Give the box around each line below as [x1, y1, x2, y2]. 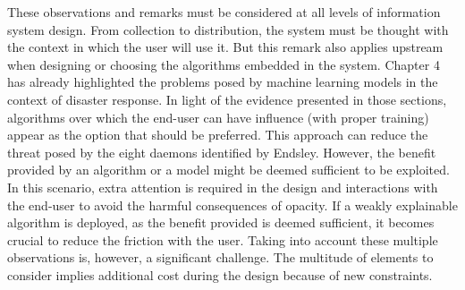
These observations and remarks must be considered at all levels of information [7, 3, 441, 21]
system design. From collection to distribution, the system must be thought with [7, 20, 449, 38]
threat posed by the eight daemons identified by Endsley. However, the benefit [7, 142, 436, 161]
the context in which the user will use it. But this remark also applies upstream [7, 38, 444, 56]
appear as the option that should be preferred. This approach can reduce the [7, 125, 428, 144]
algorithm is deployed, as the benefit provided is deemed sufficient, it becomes [7, 213, 435, 232]
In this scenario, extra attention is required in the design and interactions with [7, 177, 438, 196]
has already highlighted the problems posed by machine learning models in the [7, 72, 438, 91]
